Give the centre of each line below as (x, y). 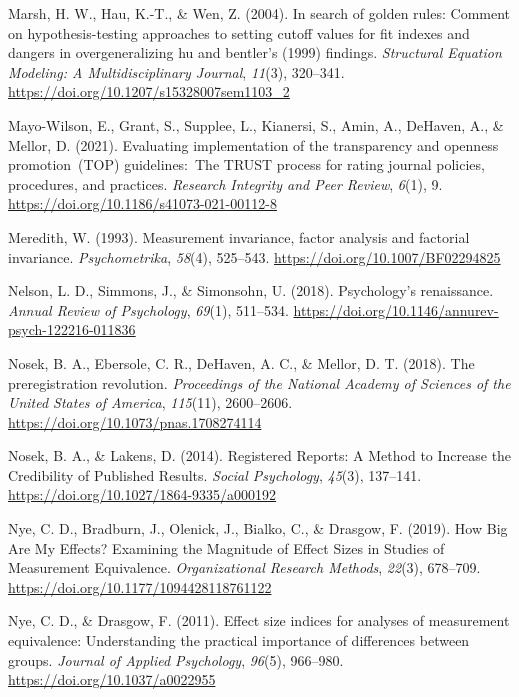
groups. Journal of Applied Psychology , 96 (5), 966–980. (176, 659)
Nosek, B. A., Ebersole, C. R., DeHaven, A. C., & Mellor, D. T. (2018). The (241, 362)
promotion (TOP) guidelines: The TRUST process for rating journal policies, (246, 164)
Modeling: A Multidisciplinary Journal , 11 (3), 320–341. (176, 71)
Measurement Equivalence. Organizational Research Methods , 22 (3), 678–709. (244, 567)
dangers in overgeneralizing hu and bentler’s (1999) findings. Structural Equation (255, 52)
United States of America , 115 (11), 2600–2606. (150, 402)
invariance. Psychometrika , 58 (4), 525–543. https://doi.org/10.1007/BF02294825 (254, 256)
